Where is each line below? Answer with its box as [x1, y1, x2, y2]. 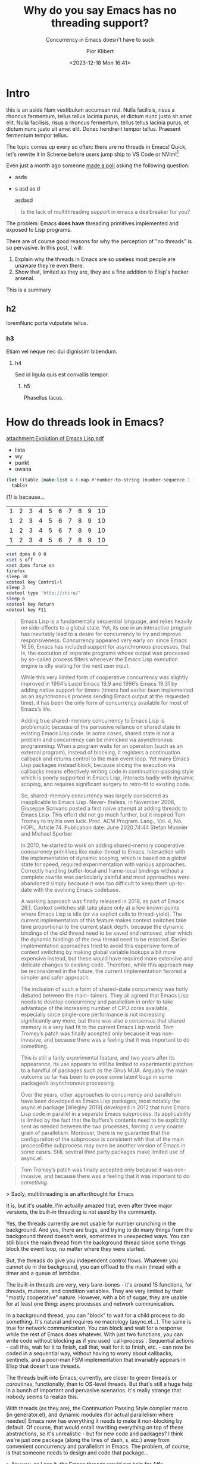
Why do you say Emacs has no [23, 4, 177, 17]
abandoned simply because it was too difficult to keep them [20, 879, 168, 887]
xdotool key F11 [6, 607, 46, 613]
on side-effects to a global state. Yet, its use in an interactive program [20, 624, 192, 631]
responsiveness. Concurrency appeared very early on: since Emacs [20, 637, 187, 644]
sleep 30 [6, 573, 28, 579]
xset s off [6, 557, 33, 563]
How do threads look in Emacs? [6, 415, 165, 429]
